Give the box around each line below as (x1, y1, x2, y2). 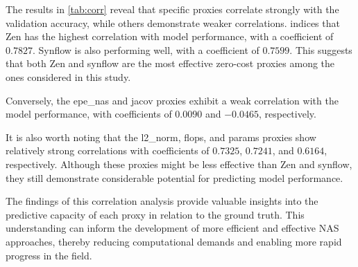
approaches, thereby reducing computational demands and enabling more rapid (6, 234, 342, 248)
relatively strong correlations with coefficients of (6, 143, 210, 158)
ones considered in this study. (6, 69, 131, 84)
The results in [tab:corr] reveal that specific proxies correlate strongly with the (6, 2, 339, 16)
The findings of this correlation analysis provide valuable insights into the (6, 194, 318, 208)
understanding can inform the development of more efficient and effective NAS (6, 221, 339, 235)
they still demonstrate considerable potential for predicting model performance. (6, 170, 343, 185)
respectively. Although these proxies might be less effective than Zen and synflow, (6, 156, 352, 171)
